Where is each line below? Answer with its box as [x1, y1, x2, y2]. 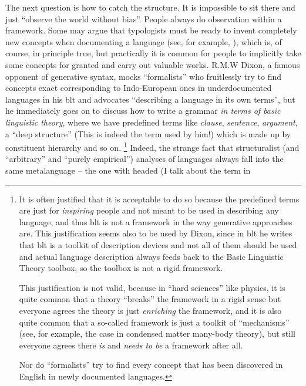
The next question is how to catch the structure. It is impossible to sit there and [5, 1, 295, 13]
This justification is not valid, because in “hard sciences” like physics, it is [19, 281, 285, 293]
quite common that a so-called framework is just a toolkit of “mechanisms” [19, 316, 290, 328]
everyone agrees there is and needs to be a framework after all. [19, 338, 243, 351]
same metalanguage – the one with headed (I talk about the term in [5, 164, 251, 176]
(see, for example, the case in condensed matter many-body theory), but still [19, 327, 295, 340]
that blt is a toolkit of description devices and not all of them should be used [19, 238, 297, 250]
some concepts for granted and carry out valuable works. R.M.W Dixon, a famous [5, 58, 300, 70]
